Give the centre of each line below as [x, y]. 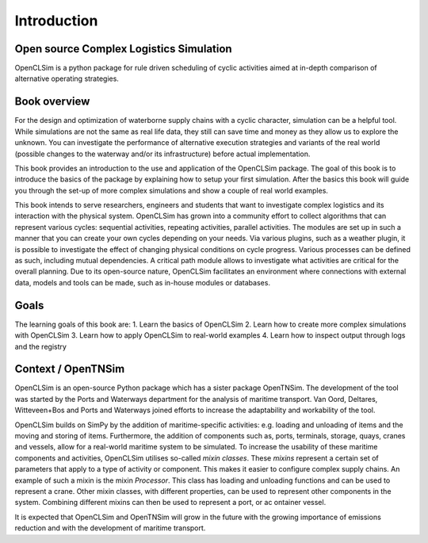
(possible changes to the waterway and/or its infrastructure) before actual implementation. [162, 154]
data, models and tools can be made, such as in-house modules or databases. [143, 282]
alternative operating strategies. [67, 78]
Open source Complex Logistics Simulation [124, 49]
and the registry [41, 346]
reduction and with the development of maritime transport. [110, 528]
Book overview [52, 102]
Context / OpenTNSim [70, 369]
